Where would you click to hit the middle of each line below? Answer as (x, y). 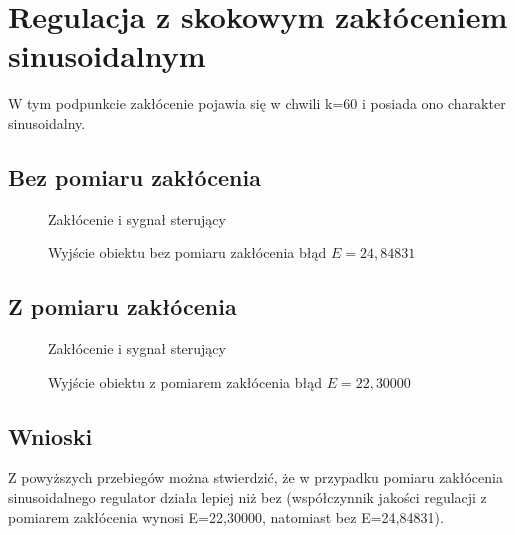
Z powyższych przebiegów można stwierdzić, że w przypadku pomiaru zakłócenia (255, 477)
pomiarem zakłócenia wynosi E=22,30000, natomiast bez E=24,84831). (226, 516)
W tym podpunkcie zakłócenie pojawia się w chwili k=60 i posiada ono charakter (257, 103)
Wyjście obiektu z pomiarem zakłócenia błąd (185, 381)
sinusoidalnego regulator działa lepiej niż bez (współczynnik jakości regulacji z (247, 497)
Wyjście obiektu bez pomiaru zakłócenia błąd (187, 252)
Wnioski (50, 435)
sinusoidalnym (107, 55)
